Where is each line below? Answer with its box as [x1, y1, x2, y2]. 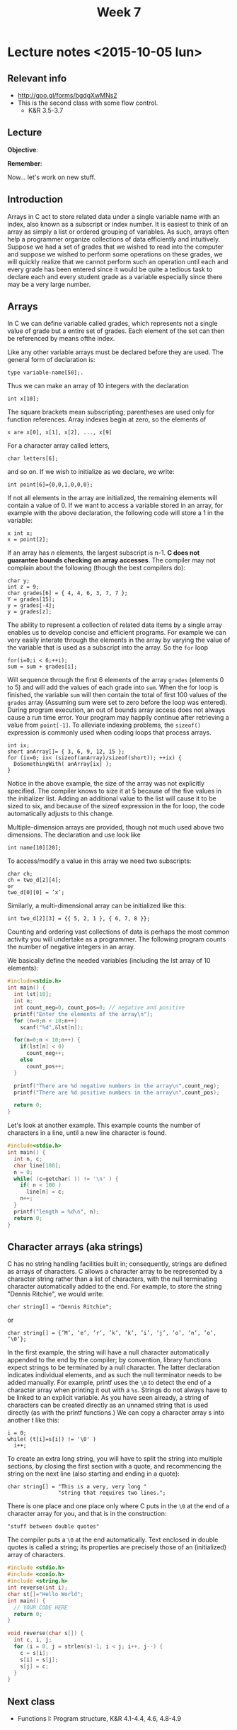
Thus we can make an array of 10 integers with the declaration [7, 382, 190, 390]
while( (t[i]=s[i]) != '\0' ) [7, 1436, 97, 1443]
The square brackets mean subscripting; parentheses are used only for [7, 408, 214, 417]
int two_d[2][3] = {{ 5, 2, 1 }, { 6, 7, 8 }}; [7, 915, 151, 922]
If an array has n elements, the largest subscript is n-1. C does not [7, 548, 200, 557]
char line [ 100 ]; [13, 1162, 62, 1169]
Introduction [7, 193, 64, 205]
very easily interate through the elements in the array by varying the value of [7, 635, 231, 645]
